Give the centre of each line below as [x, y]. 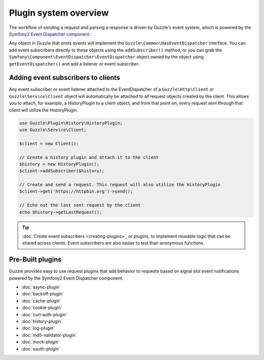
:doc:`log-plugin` [38, 328]
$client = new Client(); [49, 144]
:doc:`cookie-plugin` [42, 308]
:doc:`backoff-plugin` [43, 294]
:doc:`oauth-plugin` [41, 349]
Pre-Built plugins [35, 260]
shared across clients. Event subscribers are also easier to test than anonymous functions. [113, 243]
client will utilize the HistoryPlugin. [44, 110]
